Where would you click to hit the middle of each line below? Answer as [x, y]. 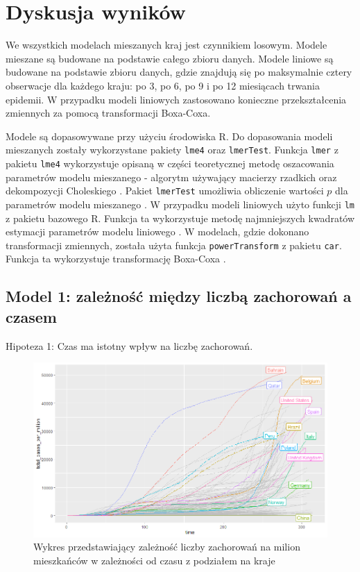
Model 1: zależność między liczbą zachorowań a [179, 296]
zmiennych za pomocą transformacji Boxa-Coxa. [108, 113]
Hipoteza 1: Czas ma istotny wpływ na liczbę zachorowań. [129, 345]
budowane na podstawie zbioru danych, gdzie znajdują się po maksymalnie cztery [179, 72]
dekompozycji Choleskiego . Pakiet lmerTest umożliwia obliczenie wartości [165, 191]
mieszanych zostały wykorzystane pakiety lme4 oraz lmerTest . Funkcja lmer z [172, 150]
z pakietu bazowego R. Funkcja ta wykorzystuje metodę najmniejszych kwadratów [180, 218]
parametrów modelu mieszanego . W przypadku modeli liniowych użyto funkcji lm [180, 204]
